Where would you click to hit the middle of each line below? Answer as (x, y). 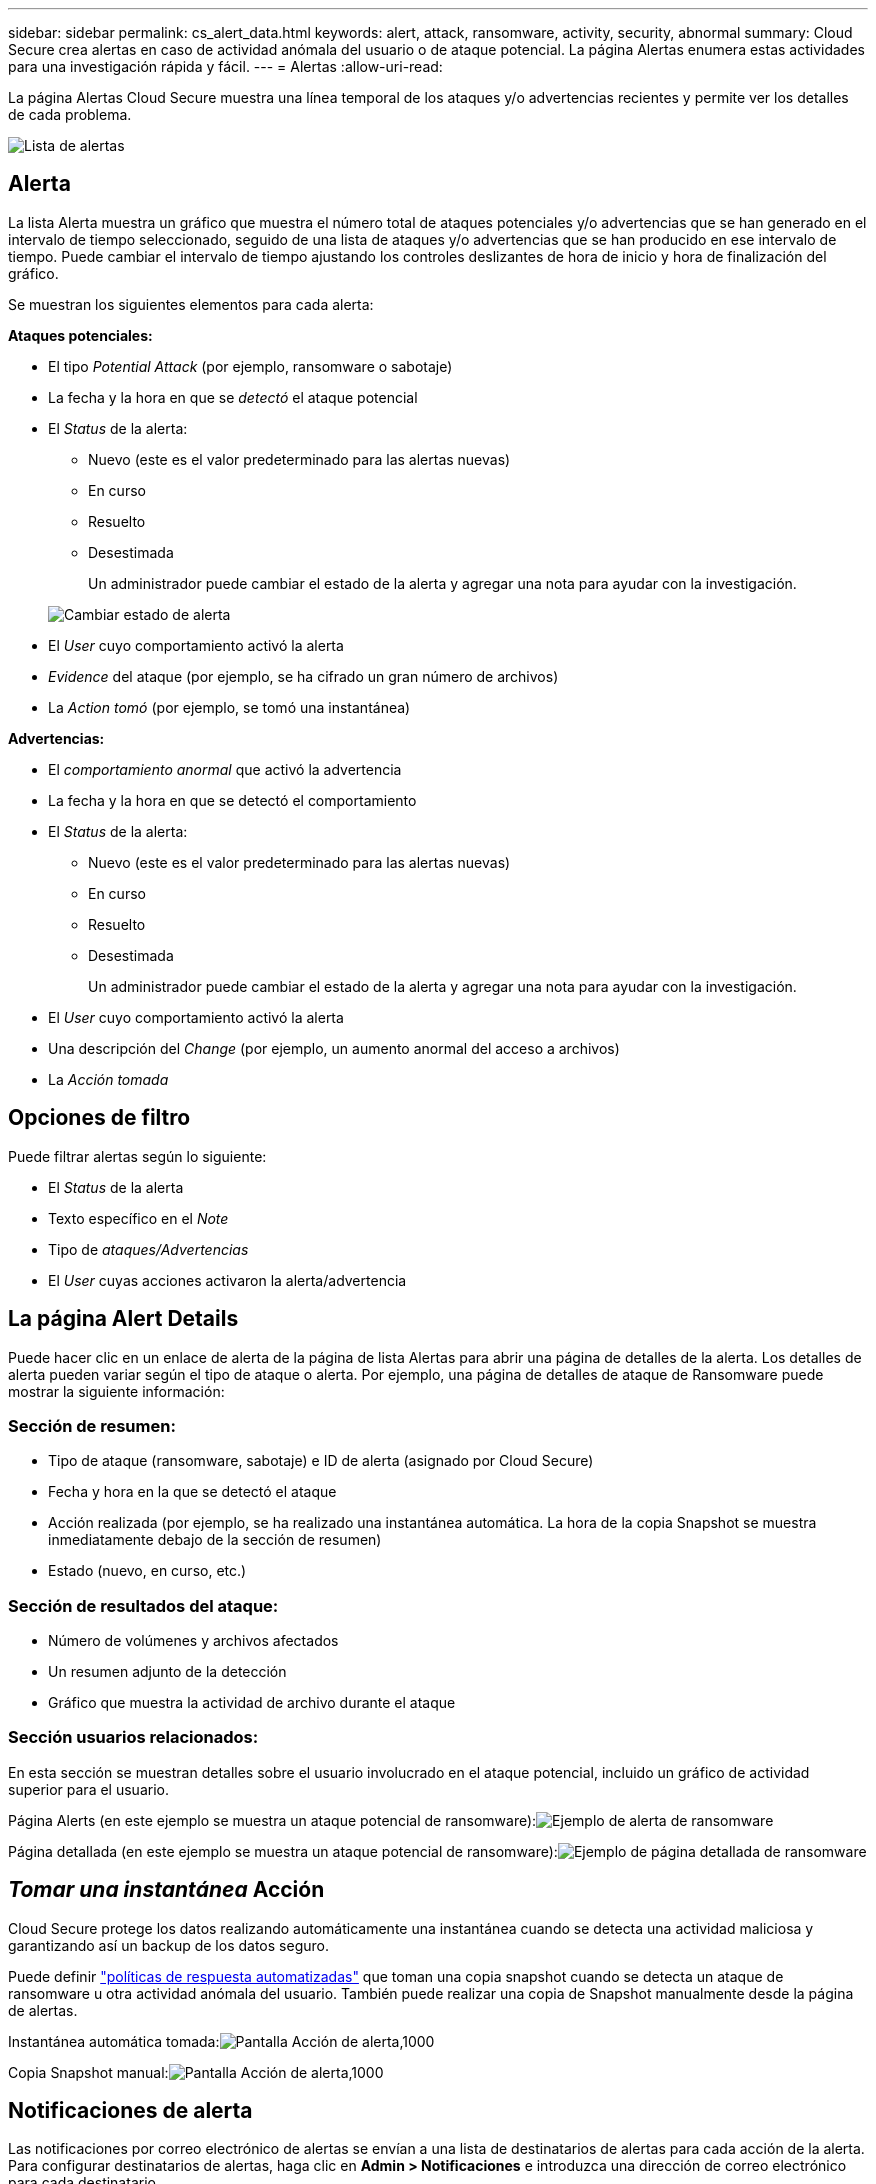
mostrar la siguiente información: (116, 1391)
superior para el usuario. (88, 1789)
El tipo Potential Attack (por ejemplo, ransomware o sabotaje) (250, 366)
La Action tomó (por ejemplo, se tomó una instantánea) (229, 707)
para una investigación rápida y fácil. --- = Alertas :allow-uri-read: (225, 66)
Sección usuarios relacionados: (133, 1737)
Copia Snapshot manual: (88, 2072)
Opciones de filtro (99, 1118)
